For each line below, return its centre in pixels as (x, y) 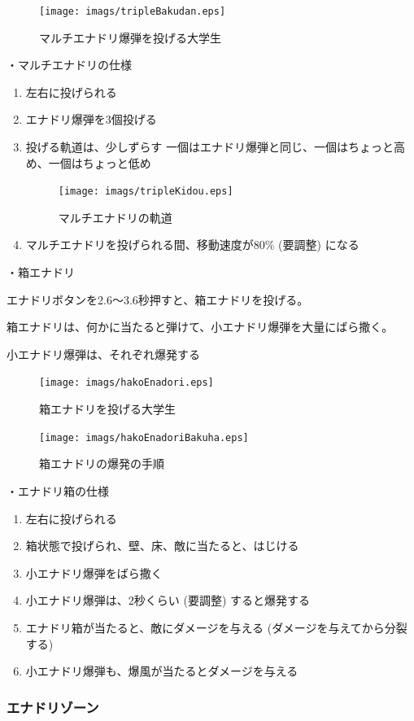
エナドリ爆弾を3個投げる (91, 119)
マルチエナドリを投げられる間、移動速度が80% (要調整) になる (192, 245)
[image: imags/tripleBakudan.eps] (133, 11)
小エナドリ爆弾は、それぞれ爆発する (103, 354)
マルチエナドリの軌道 (115, 217)
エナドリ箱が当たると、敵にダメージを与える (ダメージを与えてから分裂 (216, 627)
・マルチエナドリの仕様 (69, 65)
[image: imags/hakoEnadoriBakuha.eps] (144, 437)
